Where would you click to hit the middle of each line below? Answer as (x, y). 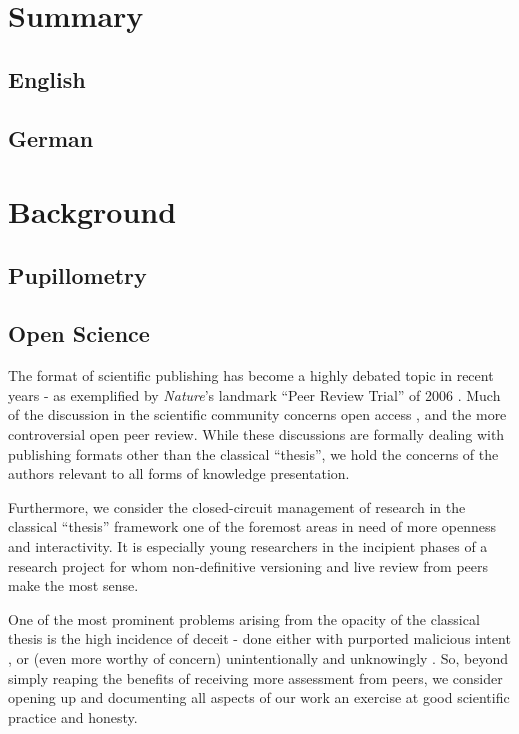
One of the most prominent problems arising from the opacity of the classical (244, 618)
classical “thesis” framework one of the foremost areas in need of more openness (252, 526)
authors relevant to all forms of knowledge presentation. (179, 473)
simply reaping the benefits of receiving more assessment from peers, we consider (255, 677)
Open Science (79, 333)
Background (92, 211)
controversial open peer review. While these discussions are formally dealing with (256, 434)
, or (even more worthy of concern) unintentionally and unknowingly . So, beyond (258, 658)
